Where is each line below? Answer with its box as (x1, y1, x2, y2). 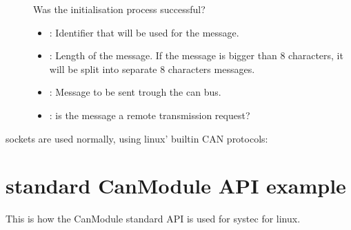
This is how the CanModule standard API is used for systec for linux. (6, 211, 301, 226)
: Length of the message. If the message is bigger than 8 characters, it (49, 48, 343, 63)
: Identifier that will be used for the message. (49, 25, 239, 39)
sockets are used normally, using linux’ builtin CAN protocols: (6, 131, 268, 145)
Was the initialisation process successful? (33, 2, 205, 16)
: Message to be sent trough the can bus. (49, 85, 221, 99)
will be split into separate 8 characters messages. (49, 61, 255, 76)
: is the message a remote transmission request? (49, 107, 250, 122)
